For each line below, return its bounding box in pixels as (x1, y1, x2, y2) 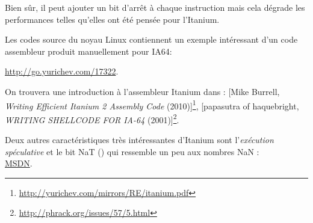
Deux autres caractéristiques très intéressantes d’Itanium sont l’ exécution (5, 133, 274, 146)
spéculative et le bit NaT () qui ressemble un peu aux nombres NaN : (5, 145, 259, 157)
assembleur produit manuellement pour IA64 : (5, 44, 172, 57)
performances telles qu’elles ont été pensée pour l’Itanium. (5, 13, 220, 25)
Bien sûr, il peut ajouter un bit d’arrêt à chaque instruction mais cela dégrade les (5, 1, 305, 13)
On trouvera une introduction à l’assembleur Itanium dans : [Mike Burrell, (5, 85, 280, 97)
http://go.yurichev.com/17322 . (5, 65, 119, 78)
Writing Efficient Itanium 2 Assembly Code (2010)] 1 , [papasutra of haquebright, (5, 97, 299, 112)
